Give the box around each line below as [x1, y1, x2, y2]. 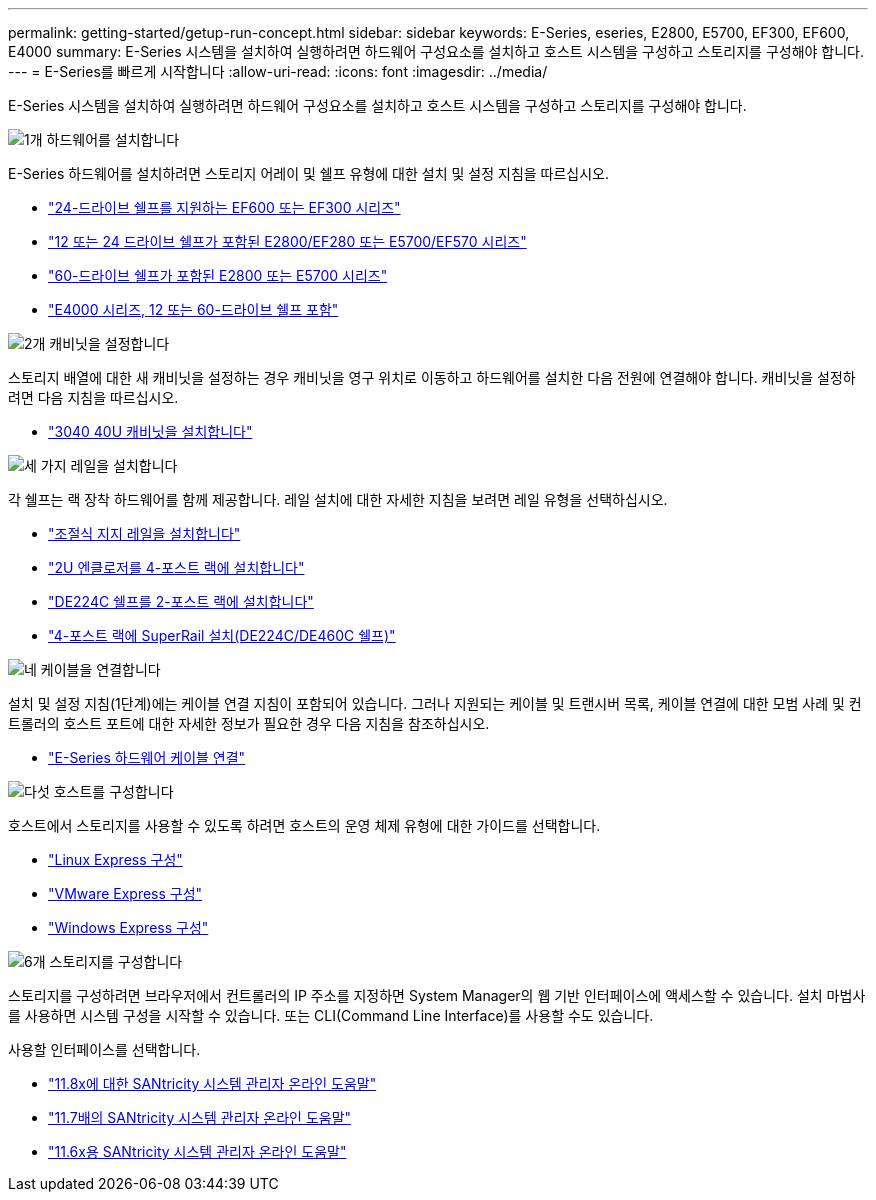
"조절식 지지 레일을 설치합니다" [48, 525, 241, 542]
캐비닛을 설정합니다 [49, 335, 170, 352]
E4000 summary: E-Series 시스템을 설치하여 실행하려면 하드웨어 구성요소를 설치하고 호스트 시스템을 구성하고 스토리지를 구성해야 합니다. [8, 43, 865, 60]
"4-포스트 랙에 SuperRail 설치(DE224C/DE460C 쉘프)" [48, 627, 396, 644]
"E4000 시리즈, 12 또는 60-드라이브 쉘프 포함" [48, 301, 339, 318]
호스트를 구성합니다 [53, 783, 174, 800]
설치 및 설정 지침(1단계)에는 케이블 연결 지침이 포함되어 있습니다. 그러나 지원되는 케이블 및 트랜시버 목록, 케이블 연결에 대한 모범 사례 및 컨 [8, 695, 862, 712]
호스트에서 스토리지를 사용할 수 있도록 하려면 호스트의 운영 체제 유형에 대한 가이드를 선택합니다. [8, 817, 601, 834]
